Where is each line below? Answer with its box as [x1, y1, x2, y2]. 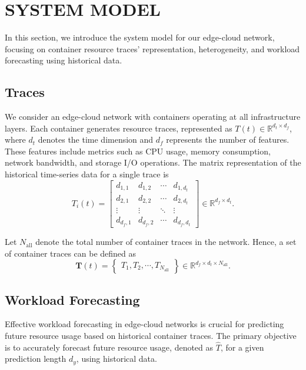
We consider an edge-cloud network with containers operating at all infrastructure [5, 110, 301, 123]
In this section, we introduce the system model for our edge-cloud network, [5, 31, 275, 43]
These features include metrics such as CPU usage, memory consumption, [5, 144, 271, 157]
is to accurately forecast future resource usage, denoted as [5, 341, 214, 353]
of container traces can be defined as [5, 247, 137, 259]
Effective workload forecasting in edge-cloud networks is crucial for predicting [5, 318, 284, 330]
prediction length [5, 352, 66, 365]
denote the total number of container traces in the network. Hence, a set [35, 236, 297, 248]
